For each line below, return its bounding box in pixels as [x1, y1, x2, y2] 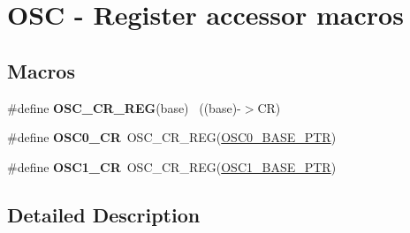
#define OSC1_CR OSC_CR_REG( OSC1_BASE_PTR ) [7, 157, 337, 176]
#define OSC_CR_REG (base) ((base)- [7, 98, 241, 116]
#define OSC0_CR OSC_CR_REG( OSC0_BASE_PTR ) [7, 128, 337, 147]
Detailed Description [7, 200, 201, 228]
